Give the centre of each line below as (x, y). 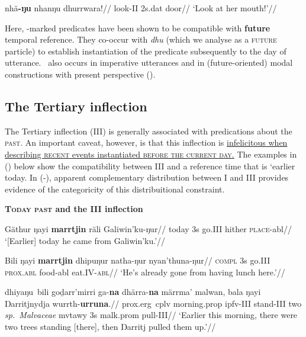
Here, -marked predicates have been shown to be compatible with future (138, 28)
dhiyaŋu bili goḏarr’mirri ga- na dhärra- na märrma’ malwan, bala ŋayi (133, 292)
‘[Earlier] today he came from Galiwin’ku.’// (85, 240)
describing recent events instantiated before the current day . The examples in (151, 154)
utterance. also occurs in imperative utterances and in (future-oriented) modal (149, 62)
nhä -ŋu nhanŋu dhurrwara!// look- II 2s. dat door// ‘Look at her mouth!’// (141, 8)
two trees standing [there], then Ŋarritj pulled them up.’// (110, 327)
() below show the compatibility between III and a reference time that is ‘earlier (150, 166)
